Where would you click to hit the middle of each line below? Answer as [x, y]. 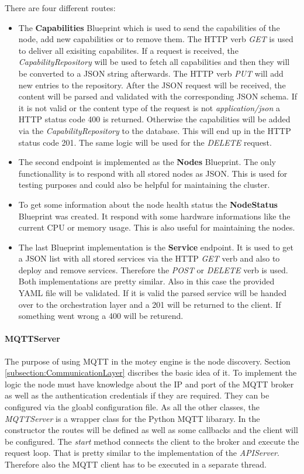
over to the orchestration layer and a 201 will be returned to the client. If [150, 304]
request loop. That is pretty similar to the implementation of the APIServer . [142, 453]
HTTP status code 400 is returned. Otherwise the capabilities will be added [154, 119]
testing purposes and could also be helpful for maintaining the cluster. [144, 185]
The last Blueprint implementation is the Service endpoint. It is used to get [156, 247]
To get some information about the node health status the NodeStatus [148, 204]
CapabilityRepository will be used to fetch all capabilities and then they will [154, 62]
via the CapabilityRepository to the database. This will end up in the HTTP [155, 130]
